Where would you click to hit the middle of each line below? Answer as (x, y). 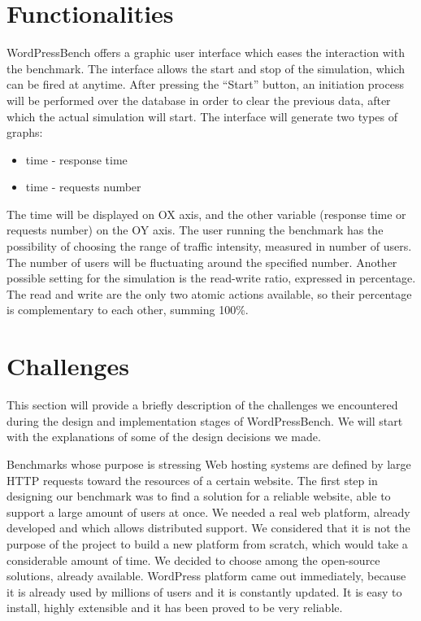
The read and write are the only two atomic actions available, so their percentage (209, 293)
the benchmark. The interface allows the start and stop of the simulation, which (206, 68)
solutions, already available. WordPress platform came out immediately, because (206, 576)
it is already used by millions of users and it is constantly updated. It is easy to (204, 591)
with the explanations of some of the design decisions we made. (164, 437)
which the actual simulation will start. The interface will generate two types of (202, 116)
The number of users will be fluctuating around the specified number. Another (202, 262)
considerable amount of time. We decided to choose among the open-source (193, 560)
